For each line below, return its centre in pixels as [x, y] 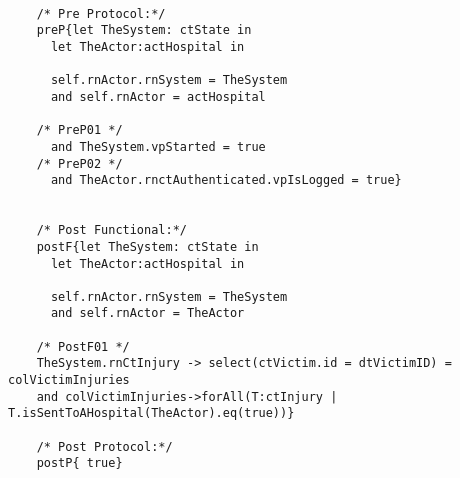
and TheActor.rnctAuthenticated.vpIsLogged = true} [226, 180]
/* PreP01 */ [79, 130]
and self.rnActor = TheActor [147, 313]
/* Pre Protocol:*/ [101, 13]
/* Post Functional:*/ [111, 230]
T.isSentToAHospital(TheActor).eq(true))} [151, 413]
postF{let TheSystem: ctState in [147, 246]
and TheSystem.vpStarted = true [158, 146]
